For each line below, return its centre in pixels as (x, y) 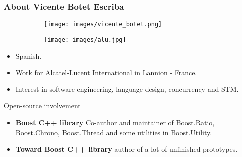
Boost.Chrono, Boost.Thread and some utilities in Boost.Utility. (114, 132)
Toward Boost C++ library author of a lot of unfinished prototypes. (126, 149)
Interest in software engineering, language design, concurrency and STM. (127, 89)
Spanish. (29, 55)
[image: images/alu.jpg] (85, 39)
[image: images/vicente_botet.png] (103, 25)
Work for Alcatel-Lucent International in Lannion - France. (106, 72)
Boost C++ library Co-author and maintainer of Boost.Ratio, (115, 122)
